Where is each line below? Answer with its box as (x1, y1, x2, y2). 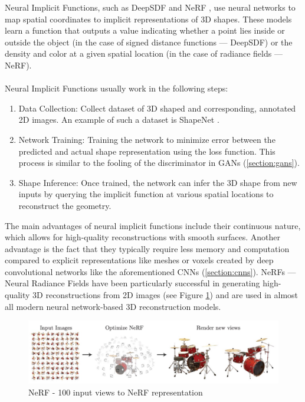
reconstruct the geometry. (18, 199, 111, 211)
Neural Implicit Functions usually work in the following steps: (5, 82, 228, 94)
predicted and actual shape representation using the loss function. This (18, 145, 276, 157)
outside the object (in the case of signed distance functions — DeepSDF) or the (5, 35, 293, 48)
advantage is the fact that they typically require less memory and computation (5, 242, 290, 254)
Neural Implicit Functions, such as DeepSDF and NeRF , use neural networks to (5, 1, 296, 13)
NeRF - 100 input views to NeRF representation (28, 385, 203, 398)
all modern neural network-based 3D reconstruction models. (5, 300, 221, 312)
